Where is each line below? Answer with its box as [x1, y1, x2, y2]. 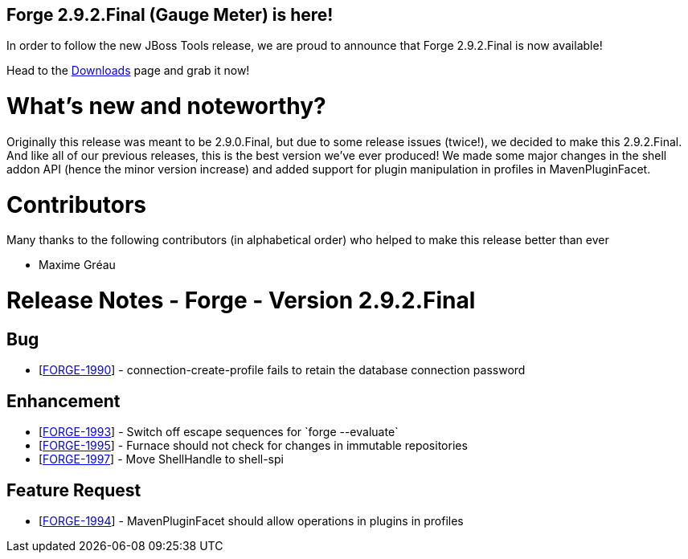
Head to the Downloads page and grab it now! [6, 63, 250, 78]
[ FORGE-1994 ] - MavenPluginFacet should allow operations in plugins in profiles [39, 514, 464, 528]
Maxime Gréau [39, 258, 116, 272]
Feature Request [6, 479, 141, 500]
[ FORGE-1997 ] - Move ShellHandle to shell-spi [39, 452, 284, 467]
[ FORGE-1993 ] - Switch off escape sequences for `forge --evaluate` [39, 425, 399, 439]
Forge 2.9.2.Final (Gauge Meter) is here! [6, 5, 334, 25]
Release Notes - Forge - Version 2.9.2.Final [6, 287, 476, 315]
